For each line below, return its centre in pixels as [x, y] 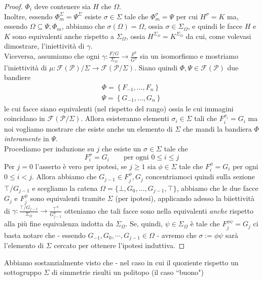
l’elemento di [24, 245]
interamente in [27, 138]
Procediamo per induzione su [49, 148]
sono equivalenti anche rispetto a [63, 36]
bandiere [17, 77]
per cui [187, 16]
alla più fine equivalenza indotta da [59, 224]
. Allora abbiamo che [64, 176]
